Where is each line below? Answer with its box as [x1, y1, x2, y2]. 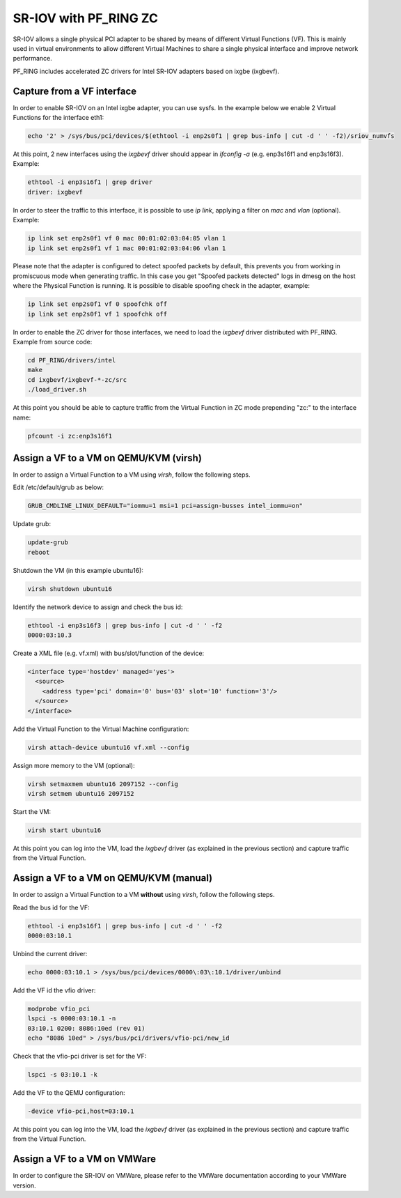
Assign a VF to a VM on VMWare [13, 1153, 157, 1165]
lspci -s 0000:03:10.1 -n [27, 1015, 116, 1022]
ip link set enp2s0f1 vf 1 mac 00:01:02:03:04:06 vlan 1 [27, 244, 226, 252]
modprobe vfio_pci [27, 1004, 91, 1013]
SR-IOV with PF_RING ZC [13, 10, 158, 26]
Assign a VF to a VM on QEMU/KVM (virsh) [13, 452, 202, 463]
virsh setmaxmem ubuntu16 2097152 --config [27, 780, 179, 788]
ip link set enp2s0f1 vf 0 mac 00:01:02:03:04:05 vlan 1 [27, 234, 226, 243]
